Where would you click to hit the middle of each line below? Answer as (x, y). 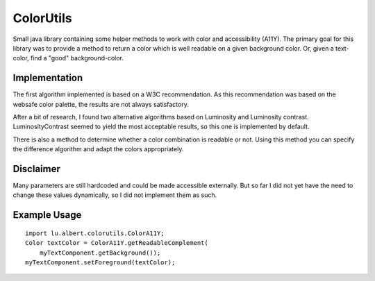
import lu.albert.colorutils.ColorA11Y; (95, 233)
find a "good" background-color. (77, 58)
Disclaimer (36, 169)
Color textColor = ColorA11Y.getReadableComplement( (117, 243)
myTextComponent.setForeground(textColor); (100, 263)
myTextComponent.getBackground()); (100, 253)
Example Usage (47, 215)
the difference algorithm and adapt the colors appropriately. (98, 149)
